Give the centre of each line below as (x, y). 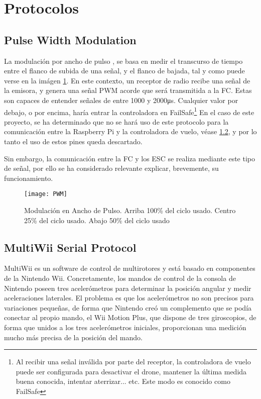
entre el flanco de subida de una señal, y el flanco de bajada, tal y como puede (124, 71)
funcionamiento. (29, 178)
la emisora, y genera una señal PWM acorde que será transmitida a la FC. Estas (128, 90)
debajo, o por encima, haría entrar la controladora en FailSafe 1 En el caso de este (129, 111)
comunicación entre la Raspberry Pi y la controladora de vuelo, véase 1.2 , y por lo (130, 131)
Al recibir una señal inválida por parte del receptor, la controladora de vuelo (133, 362)
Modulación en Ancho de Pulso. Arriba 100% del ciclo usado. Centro (130, 210)
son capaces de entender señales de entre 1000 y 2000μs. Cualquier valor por (121, 100)
